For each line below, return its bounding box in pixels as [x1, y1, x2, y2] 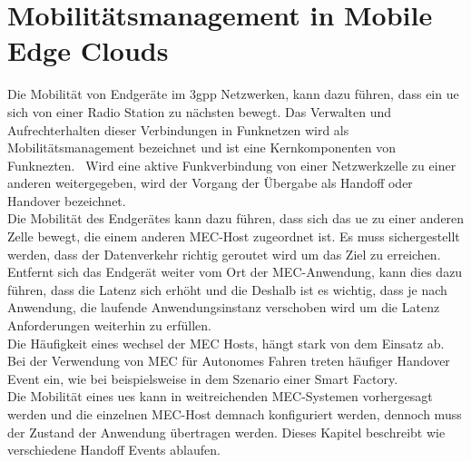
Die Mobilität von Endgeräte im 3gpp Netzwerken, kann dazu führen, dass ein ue [7, 84, 459, 103]
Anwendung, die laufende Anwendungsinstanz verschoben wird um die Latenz [7, 298, 440, 317]
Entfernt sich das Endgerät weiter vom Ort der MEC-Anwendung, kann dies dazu [7, 262, 463, 281]
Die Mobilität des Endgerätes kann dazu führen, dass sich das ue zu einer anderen [7, 209, 465, 228]
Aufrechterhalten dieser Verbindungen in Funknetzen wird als [7, 120, 349, 139]
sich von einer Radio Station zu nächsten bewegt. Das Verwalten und [7, 102, 392, 121]
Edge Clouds [7, 32, 169, 69]
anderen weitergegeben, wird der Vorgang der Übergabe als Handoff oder [7, 173, 413, 192]
